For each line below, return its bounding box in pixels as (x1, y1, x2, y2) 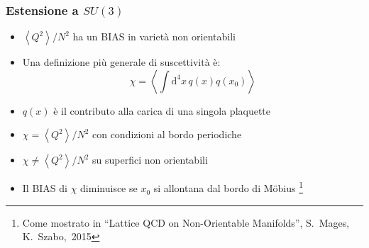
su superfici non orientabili (92, 152, 208, 167)
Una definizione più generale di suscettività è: (22, 55, 221, 69)
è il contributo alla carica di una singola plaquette (53, 103, 271, 118)
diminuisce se (80, 181, 138, 196)
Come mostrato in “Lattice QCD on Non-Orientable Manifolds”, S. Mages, (22, 215, 350, 230)
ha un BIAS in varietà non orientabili (72, 29, 236, 44)
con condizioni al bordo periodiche (92, 127, 242, 142)
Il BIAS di (22, 181, 67, 196)
